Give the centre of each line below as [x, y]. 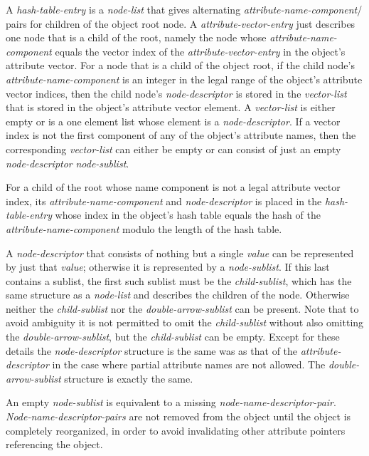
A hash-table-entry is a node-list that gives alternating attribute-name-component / [184, 9]
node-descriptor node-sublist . [68, 163]
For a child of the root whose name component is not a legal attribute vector [173, 187]
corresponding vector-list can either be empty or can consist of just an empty [173, 149]
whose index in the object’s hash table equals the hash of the [188, 215]
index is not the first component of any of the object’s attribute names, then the [181, 135]
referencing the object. [54, 444]
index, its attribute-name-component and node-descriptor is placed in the [164, 201]
